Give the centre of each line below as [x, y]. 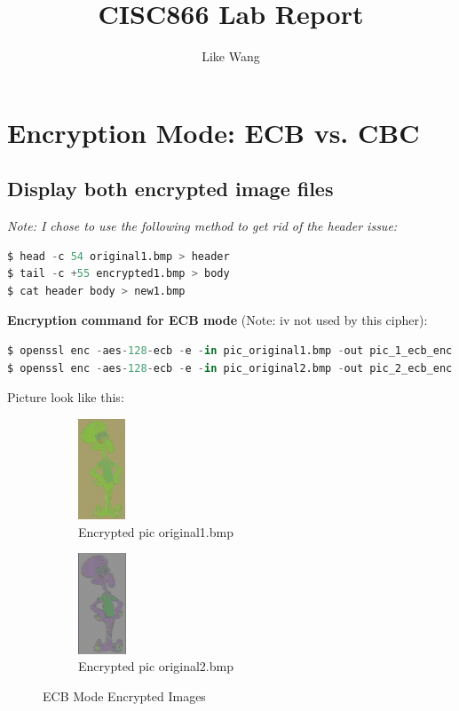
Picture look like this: [66, 397]
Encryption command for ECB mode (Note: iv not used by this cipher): [218, 320]
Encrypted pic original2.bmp [156, 666]
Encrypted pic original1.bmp [156, 531]
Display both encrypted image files [170, 189]
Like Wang [231, 56]
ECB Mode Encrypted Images [124, 695]
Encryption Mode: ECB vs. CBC [214, 132]
